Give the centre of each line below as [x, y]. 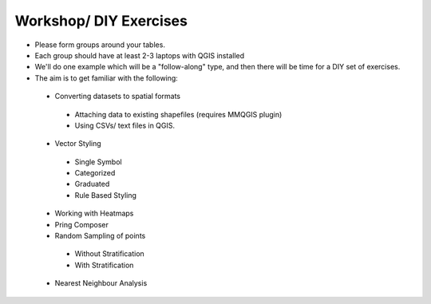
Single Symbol [99, 162]
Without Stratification [110, 254]
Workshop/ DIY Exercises [101, 21]
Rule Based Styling [106, 195]
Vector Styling [78, 144]
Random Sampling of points [100, 236]
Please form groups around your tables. [100, 45]
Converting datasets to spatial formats [118, 97]
